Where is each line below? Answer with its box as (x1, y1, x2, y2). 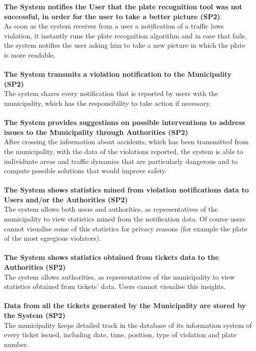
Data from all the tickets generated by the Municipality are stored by (4, 300, 246, 311)
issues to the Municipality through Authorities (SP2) (4, 127, 189, 137)
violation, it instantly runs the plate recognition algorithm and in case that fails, (4, 30, 247, 40)
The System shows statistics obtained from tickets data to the (4, 252, 219, 262)
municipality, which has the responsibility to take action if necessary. (4, 97, 211, 108)
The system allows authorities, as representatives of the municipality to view (4, 271, 235, 282)
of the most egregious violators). (4, 233, 101, 243)
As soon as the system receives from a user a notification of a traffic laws (4, 21, 224, 31)
